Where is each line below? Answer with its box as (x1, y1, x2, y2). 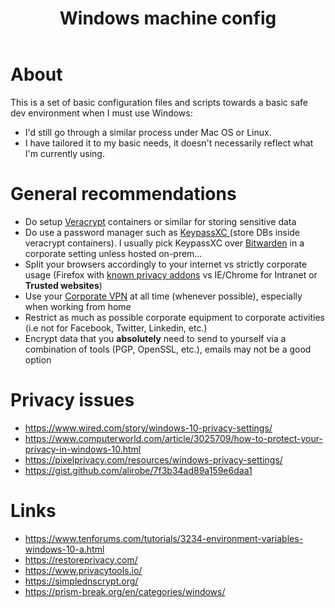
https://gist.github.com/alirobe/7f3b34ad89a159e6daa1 (24, 464, 253, 476)
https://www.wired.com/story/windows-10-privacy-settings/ (24, 422, 273, 434)
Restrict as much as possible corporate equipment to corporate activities (24, 311, 326, 323)
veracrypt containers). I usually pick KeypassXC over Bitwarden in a (24, 237, 305, 249)
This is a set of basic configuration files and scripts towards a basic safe (10, 96, 308, 108)
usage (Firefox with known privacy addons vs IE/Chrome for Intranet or (24, 268, 318, 281)
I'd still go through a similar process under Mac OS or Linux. (24, 126, 272, 138)
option (24, 353, 52, 366)
